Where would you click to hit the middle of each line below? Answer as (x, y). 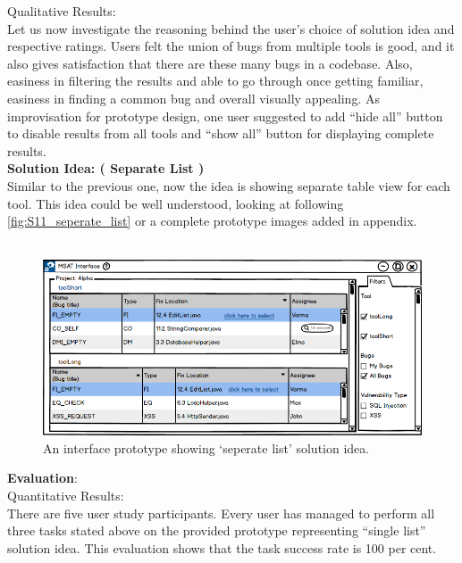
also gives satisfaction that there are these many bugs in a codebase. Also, (210, 63)
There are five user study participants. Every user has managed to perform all (221, 513)
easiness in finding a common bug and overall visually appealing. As (193, 98)
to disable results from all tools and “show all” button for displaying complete (221, 133)
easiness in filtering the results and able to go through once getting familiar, (215, 81)
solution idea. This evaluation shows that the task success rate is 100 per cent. (222, 547)
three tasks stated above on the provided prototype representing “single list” (217, 530)
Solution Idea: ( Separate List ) (106, 168)
